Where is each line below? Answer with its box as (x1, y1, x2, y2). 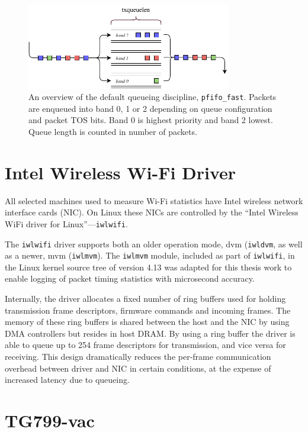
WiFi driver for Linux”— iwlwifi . (5, 217, 128, 230)
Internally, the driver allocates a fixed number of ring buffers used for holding (5, 292, 286, 305)
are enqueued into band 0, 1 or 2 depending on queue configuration (28, 102, 272, 114)
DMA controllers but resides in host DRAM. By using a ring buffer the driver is (5, 327, 296, 339)
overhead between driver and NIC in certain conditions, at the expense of (5, 362, 271, 374)
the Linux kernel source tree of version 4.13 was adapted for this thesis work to (5, 260, 292, 273)
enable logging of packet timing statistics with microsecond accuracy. (5, 272, 255, 285)
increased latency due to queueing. (5, 373, 130, 386)
